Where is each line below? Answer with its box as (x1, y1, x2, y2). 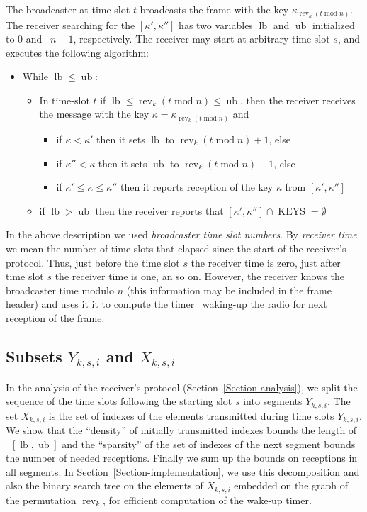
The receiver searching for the (6, 17, 135, 32)
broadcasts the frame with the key (140, 2, 289, 16)
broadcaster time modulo (6, 282, 114, 297)
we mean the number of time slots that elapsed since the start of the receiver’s (6, 240, 346, 255)
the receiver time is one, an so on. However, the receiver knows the (55, 269, 344, 284)
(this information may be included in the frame (126, 282, 332, 297)
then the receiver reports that (95, 203, 224, 218)
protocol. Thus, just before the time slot (6, 255, 180, 269)
